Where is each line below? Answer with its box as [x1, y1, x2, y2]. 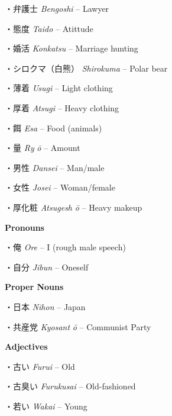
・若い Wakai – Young [5, 399, 87, 412]
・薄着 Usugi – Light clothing [5, 82, 113, 94]
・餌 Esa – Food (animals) [5, 121, 102, 134]
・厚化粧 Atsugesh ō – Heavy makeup [5, 201, 142, 213]
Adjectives [5, 340, 48, 353]
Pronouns [5, 221, 44, 233]
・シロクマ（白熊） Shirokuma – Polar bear [5, 62, 168, 74]
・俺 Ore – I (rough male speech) [5, 241, 126, 253]
